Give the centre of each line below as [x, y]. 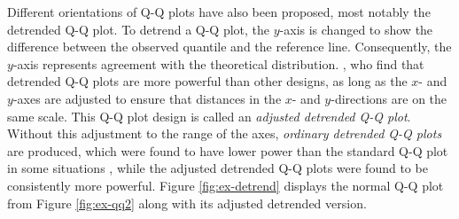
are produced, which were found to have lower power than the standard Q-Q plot [228, 150]
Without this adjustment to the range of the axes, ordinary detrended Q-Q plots [225, 133]
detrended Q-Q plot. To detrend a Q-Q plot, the [139, 29]
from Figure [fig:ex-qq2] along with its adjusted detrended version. [187, 203]
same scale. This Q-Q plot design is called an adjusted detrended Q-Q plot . [209, 116]
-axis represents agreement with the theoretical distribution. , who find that [218, 63]
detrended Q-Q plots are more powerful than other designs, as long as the [207, 81]
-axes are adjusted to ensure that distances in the [147, 98]
